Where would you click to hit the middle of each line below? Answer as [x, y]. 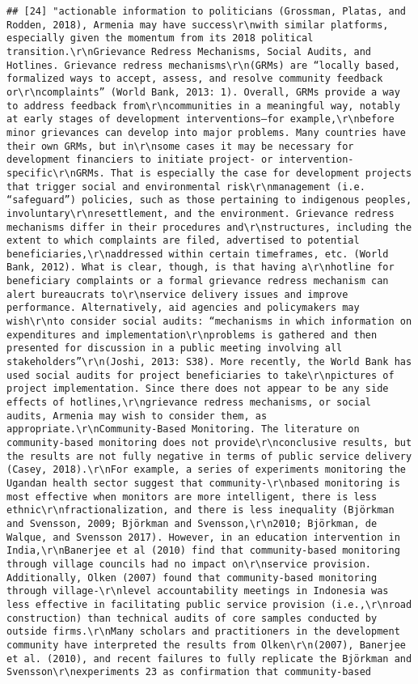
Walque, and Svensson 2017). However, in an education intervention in [203, 537]
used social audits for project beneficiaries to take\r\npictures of [201, 375]
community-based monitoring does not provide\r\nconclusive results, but [209, 443]
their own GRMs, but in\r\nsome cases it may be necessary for [180, 146]
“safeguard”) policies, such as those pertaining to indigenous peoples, [209, 200]
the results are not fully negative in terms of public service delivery [209, 456]
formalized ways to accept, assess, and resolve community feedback [195, 79]
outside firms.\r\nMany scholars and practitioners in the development [203, 632]
